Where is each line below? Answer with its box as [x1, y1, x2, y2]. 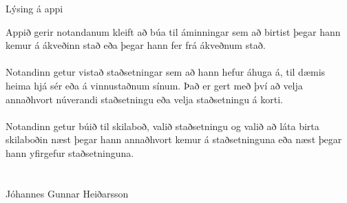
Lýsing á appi [6, 1, 63, 15]
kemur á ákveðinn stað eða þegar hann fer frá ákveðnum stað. [6, 38, 266, 52]
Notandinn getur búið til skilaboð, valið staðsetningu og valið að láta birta [6, 118, 319, 133]
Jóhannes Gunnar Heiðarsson [6, 186, 129, 200]
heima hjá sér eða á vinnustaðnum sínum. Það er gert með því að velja [6, 78, 303, 92]
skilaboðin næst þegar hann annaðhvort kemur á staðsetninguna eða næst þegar [6, 132, 342, 147]
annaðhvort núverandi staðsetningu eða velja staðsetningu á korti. [6, 92, 283, 106]
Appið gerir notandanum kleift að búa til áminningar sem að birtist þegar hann [6, 24, 341, 39]
